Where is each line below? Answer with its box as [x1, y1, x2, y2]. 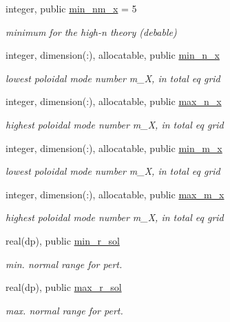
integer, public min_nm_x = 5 [6, 1, 137, 15]
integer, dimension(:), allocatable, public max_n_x [6, 94, 222, 108]
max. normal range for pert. [6, 303, 123, 317]
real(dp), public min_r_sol [6, 233, 120, 247]
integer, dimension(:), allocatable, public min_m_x [6, 140, 222, 155]
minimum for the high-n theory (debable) [6, 24, 177, 39]
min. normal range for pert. [6, 256, 123, 271]
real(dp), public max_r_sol [6, 280, 122, 294]
